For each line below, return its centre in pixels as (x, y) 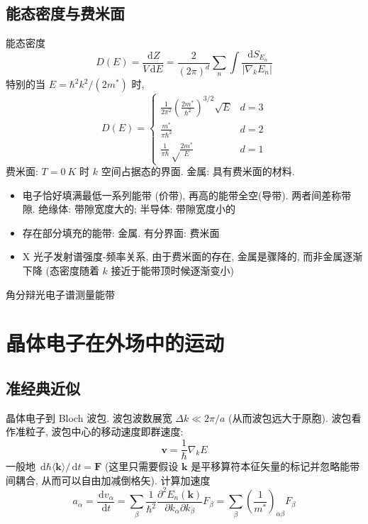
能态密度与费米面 (65, 13)
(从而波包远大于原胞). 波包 (290, 417)
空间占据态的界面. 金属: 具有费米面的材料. (198, 171)
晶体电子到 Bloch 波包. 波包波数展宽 (89, 417)
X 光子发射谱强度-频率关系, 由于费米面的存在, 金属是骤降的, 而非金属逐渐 (193, 256)
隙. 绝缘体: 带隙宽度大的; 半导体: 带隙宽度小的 (129, 209)
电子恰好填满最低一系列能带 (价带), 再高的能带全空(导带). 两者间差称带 (187, 195)
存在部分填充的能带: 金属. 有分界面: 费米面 (121, 232)
